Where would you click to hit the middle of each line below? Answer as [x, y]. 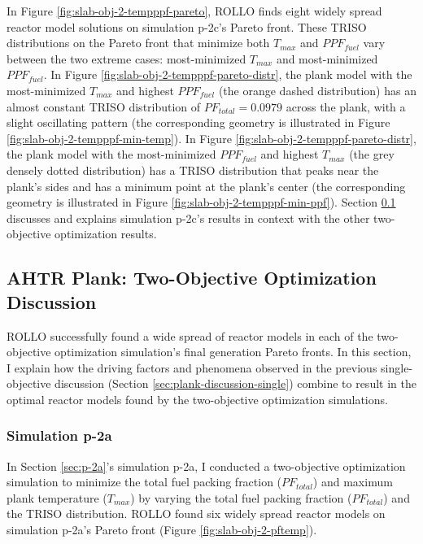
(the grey [372, 154]
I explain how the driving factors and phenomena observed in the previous [192, 367]
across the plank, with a [346, 106]
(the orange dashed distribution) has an [317, 90]
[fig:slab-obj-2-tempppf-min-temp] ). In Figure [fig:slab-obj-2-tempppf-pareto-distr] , [211, 138]
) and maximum [353, 482]
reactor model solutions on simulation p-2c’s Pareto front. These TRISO [187, 26]
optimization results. [106, 234]
